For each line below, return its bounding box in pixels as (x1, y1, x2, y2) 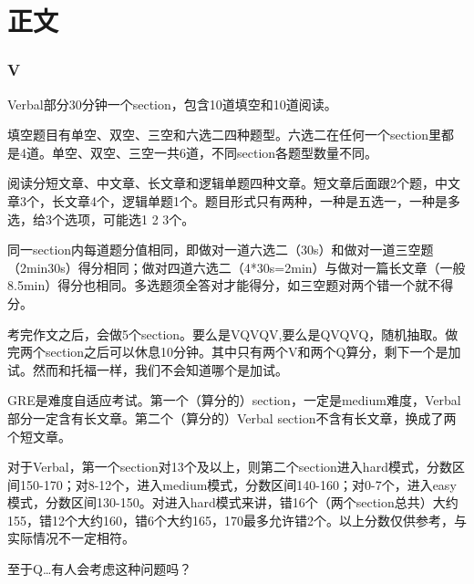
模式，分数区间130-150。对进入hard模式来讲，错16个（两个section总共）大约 (7, 493, 459, 512)
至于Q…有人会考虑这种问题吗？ (7, 559, 192, 579)
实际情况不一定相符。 (7, 528, 135, 547)
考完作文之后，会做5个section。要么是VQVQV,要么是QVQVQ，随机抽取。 (7, 324, 446, 343)
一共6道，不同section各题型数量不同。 (153, 142, 378, 162)
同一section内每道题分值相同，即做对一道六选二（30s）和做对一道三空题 (7, 240, 434, 259)
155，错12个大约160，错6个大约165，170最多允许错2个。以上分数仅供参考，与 (7, 510, 467, 529)
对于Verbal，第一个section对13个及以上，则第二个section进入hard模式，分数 (7, 457, 452, 476)
